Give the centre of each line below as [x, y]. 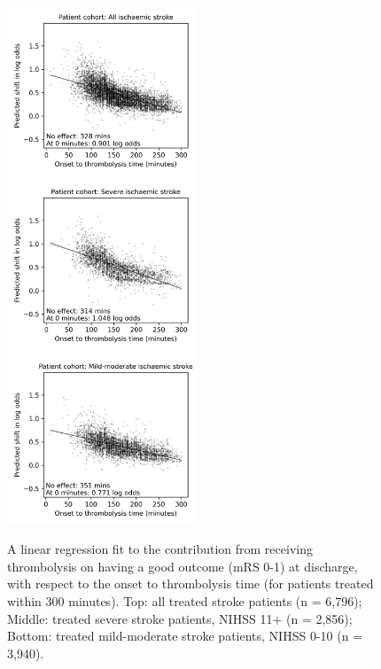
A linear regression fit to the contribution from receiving [160, 549]
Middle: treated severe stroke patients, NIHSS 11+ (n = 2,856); [180, 618]
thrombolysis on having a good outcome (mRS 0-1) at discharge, [183, 566]
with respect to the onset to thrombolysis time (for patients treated [190, 583]
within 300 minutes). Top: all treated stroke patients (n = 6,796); [185, 600]
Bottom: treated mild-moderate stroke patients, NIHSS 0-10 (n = [185, 636]
